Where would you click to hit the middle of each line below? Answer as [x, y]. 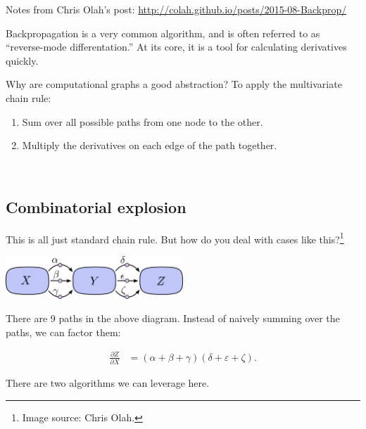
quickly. [22, 60]
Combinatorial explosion [96, 206]
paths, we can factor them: [63, 332]
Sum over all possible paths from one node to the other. [143, 121]
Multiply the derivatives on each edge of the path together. [150, 145]
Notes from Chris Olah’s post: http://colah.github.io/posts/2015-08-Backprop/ [176, 9]
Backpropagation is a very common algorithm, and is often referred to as [163, 33]
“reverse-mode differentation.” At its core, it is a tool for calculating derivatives [176, 47]
